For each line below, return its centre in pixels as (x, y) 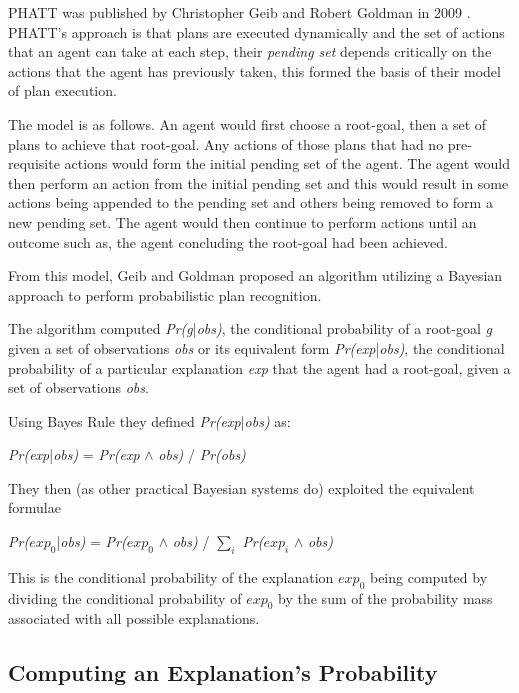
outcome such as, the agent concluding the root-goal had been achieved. (228, 241)
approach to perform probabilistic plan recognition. (165, 294)
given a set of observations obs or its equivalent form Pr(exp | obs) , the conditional (256, 347)
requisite (34, 163)
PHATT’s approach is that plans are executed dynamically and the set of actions (256, 31)
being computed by (428, 576)
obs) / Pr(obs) (202, 454)
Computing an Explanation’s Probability (223, 672)
